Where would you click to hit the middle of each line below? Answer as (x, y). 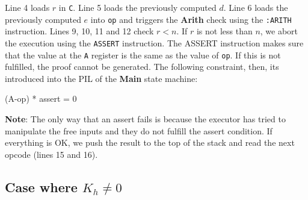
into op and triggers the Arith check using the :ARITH (191, 19)
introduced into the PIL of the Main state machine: (101, 78)
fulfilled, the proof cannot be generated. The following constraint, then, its (142, 67)
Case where (41, 186)
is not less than (224, 31)
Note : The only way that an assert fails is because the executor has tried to (145, 119)
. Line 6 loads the (256, 7)
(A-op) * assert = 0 (41, 98)
